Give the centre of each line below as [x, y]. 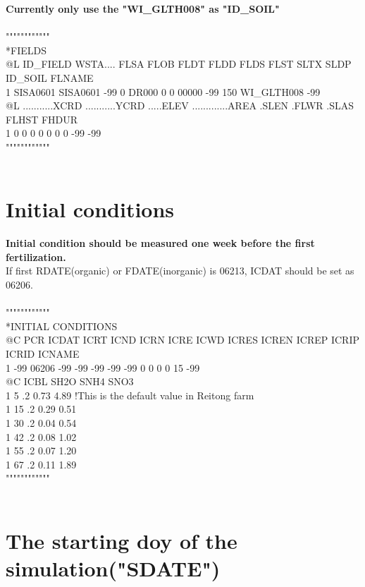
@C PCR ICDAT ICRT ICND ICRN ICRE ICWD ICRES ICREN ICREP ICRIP [182, 340]
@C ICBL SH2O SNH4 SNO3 [70, 381]
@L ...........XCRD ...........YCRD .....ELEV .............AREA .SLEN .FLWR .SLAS [180, 105]
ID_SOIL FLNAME [50, 77]
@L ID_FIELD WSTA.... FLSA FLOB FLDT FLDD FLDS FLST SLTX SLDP [179, 64]
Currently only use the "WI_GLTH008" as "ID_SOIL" [143, 8]
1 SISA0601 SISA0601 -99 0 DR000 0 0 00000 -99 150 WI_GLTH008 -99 [163, 91]
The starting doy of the [122, 540]
